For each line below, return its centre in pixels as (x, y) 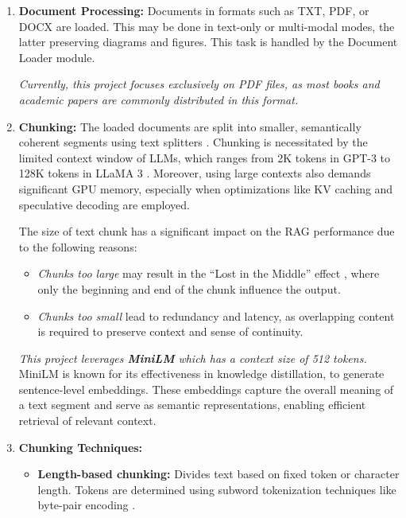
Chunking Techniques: (81, 447)
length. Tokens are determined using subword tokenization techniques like (217, 489)
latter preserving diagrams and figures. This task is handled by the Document (208, 42)
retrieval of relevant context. (87, 421)
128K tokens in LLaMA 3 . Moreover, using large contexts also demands (195, 173)
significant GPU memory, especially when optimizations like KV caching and (206, 188)
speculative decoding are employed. (104, 204)
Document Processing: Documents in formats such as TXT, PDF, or (194, 10)
